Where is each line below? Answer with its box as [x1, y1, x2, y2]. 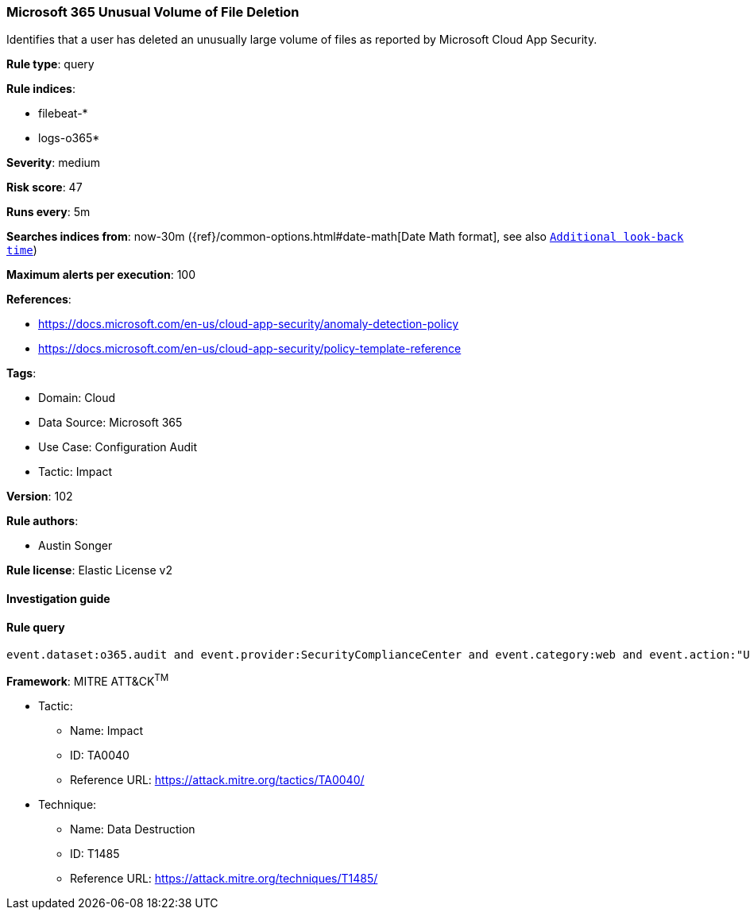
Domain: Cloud [38, 391, 116, 405]
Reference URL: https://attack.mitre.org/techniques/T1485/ [70, 871, 378, 885]
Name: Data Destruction [70, 821, 195, 836]
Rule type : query [6, 57, 95, 72]
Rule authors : [6, 514, 79, 528]
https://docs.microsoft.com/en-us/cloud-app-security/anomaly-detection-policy [38, 317, 459, 331]
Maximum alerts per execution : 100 [6, 268, 196, 282]
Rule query [6, 620, 65, 634]
